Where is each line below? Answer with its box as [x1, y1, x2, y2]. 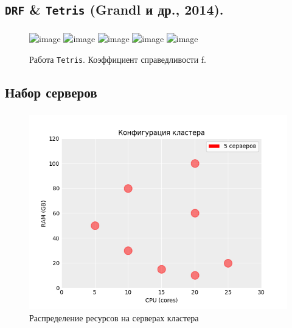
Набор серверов [5, 82, 97, 101]
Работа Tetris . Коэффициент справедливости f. [29, 52, 206, 65]
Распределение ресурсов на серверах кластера [29, 311, 199, 324]
